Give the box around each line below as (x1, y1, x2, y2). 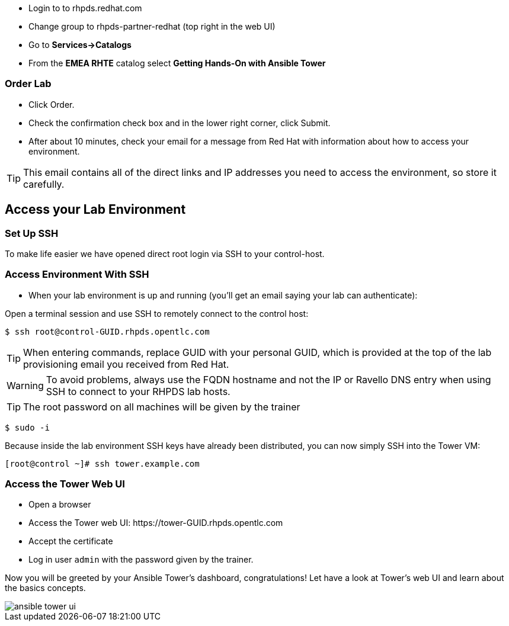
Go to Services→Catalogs (28, 40, 132, 50)
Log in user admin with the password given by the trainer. (28, 554, 254, 565)
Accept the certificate (28, 536, 113, 547)
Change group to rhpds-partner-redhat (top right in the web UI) (28, 21, 276, 31)
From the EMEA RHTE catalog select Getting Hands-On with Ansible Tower (28, 58, 326, 68)
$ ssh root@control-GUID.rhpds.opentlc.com (5, 326, 210, 336)
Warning (7, 379, 44, 391)
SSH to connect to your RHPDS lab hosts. (46, 385, 231, 397)
